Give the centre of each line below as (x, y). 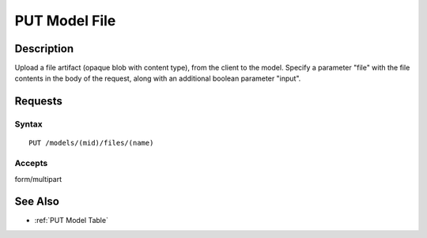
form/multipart (38, 179)
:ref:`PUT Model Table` (71, 221)
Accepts (31, 164)
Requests (38, 102)
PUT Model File (65, 21)
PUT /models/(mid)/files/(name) (91, 143)
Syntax (28, 124)
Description (44, 49)
